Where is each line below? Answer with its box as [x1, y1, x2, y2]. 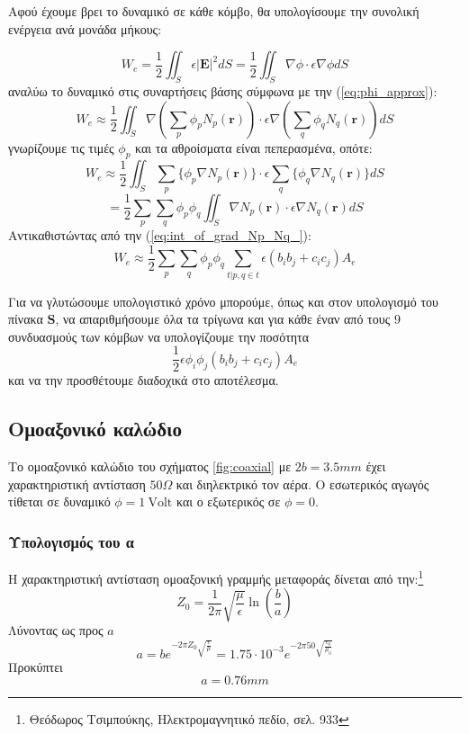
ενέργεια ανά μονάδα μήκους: [8, 19, 162, 38]
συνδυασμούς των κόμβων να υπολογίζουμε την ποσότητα [8, 327, 310, 345]
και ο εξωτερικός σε [176, 492, 281, 511]
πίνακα [8, 309, 43, 328]
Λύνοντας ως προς [8, 621, 104, 640]
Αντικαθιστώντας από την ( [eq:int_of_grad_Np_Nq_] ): [8, 226, 311, 245]
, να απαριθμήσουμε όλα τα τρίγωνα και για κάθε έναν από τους [55, 309, 391, 328]
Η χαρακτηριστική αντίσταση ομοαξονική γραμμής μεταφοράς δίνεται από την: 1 [8, 567, 424, 587]
